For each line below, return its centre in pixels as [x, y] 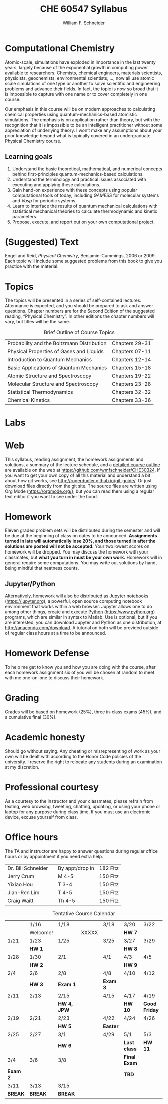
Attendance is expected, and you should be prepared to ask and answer [79, 306]
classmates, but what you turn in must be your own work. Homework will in [84, 557]
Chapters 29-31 [132, 343]
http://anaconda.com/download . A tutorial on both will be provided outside [82, 628]
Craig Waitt [21, 900]
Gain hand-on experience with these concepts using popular [75, 190]
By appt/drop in [76, 868]
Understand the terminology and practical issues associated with [79, 179]
